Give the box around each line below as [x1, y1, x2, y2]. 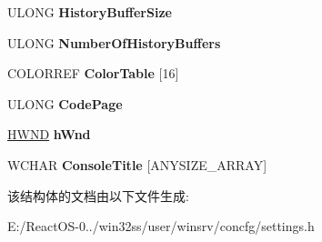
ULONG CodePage [7, 94, 123, 113]
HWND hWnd [7, 125, 91, 144]
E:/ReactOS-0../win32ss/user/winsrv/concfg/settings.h [7, 217, 315, 236]
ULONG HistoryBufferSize [7, 3, 172, 21]
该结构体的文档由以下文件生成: [7, 186, 189, 205]
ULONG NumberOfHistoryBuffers [7, 33, 221, 52]
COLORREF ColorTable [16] [7, 64, 179, 83]
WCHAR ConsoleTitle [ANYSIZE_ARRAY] [7, 155, 267, 174]
